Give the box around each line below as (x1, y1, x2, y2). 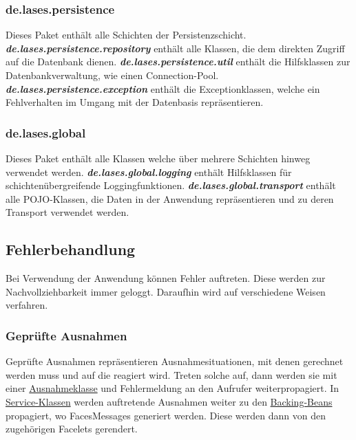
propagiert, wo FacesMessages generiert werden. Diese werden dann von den (6, 408, 326, 422)
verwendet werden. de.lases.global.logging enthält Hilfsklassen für (6, 164, 292, 179)
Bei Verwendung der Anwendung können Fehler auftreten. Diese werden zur (6, 271, 326, 285)
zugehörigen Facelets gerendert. (6, 421, 138, 436)
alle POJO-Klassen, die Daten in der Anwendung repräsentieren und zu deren (6, 191, 334, 206)
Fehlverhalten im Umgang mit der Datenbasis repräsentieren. (6, 95, 264, 109)
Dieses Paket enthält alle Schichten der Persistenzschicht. (6, 27, 247, 42)
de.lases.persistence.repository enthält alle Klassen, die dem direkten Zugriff (6, 41, 345, 55)
